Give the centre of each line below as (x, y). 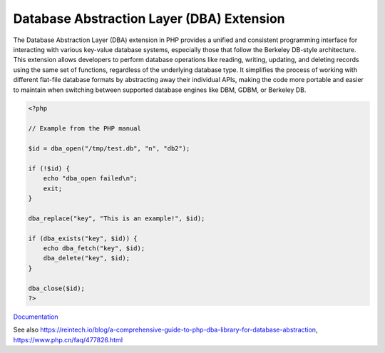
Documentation (36, 317)
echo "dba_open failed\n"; (91, 179)
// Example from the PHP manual (85, 129)
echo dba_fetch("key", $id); (94, 248)
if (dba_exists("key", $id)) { (83, 238)
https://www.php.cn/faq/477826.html (68, 339)
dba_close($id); (57, 288)
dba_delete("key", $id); (87, 258)
